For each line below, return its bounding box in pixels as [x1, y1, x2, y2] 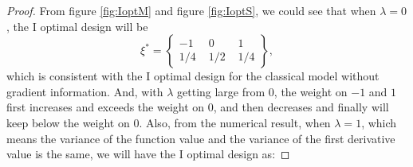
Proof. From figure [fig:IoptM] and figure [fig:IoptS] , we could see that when [6, 2, 376, 18]
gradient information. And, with [6, 83, 163, 99]
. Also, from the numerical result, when [139, 114, 331, 130]
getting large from [177, 83, 265, 99]
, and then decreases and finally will [213, 99, 389, 115]
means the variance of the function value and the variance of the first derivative [6, 130, 395, 146]
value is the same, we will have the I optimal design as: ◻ [6, 146, 290, 162]
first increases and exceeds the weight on [6, 99, 205, 115]
